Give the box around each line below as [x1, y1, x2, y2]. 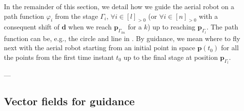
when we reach [68, 22, 112, 32]
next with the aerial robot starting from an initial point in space [4, 42, 195, 53]
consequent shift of [4, 22, 60, 32]
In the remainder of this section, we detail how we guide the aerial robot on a [4, 1, 234, 11]
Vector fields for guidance [4, 93, 135, 108]
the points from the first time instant [4, 52, 114, 62]
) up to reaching [147, 22, 195, 32]
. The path [206, 22, 238, 32]
